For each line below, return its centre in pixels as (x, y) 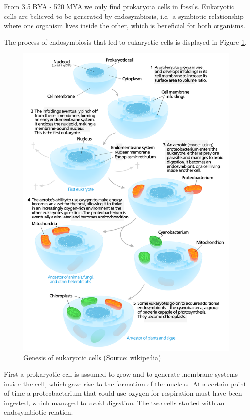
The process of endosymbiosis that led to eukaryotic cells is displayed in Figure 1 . (125, 42)
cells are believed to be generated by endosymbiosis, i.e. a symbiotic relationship (124, 16)
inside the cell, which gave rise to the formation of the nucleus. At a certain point (125, 383)
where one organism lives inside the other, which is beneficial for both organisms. (125, 25)
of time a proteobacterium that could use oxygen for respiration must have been (123, 393)
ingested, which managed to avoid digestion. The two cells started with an (114, 402)
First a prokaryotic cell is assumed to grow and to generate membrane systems (121, 374)
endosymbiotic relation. (39, 412)
